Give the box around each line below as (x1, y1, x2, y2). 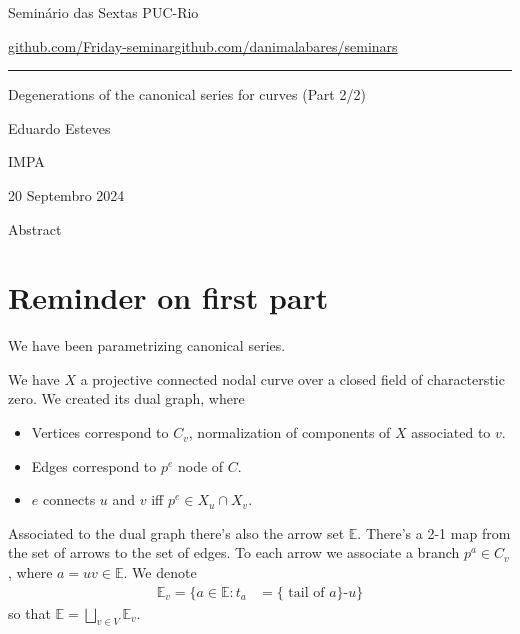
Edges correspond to (31, 455, 157, 476)
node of (178, 455, 224, 476)
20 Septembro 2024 (8, 184, 125, 205)
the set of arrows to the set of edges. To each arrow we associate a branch (8, 542, 460, 563)
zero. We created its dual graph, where (8, 388, 245, 409)
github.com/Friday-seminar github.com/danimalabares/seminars (8, 35, 398, 56)
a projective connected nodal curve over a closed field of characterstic (80, 368, 505, 389)
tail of (288, 585, 325, 600)
